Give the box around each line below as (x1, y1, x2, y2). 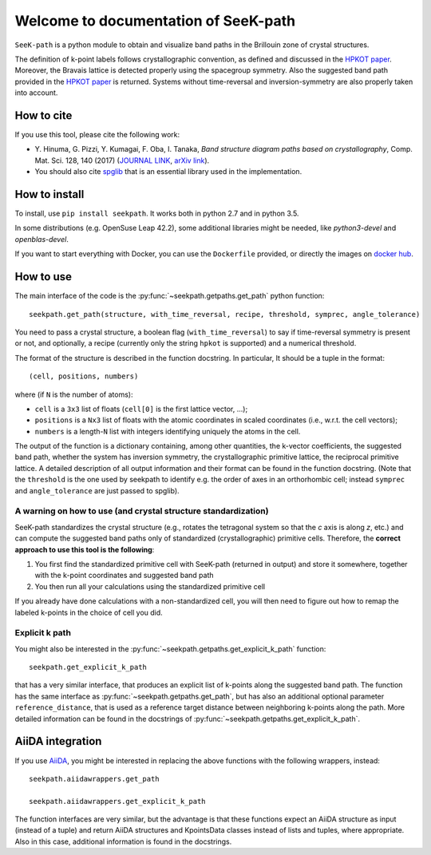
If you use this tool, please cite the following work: (14, 130, 180, 140)
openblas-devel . (14, 234, 69, 243)
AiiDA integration (14, 734, 102, 748)
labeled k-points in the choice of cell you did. (14, 608, 163, 617)
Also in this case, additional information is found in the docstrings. (14, 837, 232, 846)
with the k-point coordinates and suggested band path (34, 571, 215, 580)
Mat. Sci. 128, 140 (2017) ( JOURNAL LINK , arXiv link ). (34, 156, 210, 165)
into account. (14, 88, 58, 97)
